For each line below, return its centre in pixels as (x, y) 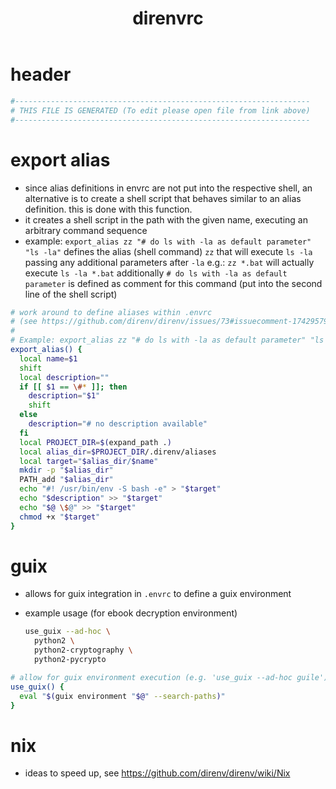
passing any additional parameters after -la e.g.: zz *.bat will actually (169, 262)
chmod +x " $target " (60, 517)
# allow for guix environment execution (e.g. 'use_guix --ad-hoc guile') (169, 677)
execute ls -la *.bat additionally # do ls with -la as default (156, 273)
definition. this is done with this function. (108, 209)
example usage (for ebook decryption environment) (131, 613)
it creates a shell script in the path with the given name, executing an (166, 219)
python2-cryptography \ (83, 650)
